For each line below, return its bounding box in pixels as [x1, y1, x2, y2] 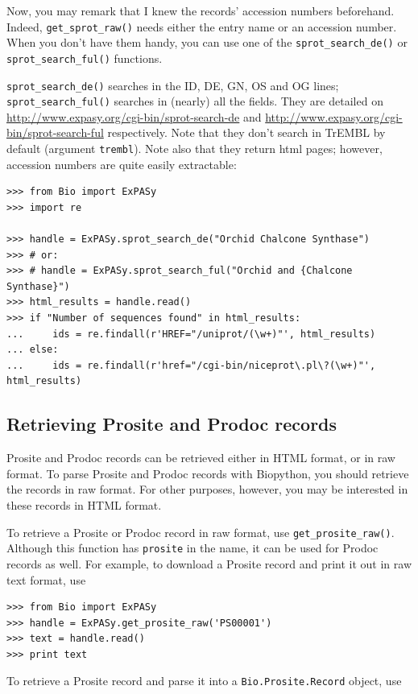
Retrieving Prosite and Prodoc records [6, 411, 337, 436]
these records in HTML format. [6, 497, 162, 514]
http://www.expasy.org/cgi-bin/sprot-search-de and [6, 108, 262, 125]
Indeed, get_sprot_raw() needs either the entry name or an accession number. [6, 18, 397, 35]
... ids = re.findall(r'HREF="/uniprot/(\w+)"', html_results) [6, 328, 376, 340]
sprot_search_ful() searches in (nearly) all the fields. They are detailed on [6, 93, 383, 109]
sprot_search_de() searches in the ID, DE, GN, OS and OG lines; [6, 76, 339, 93]
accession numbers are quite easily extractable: [6, 155, 237, 172]
